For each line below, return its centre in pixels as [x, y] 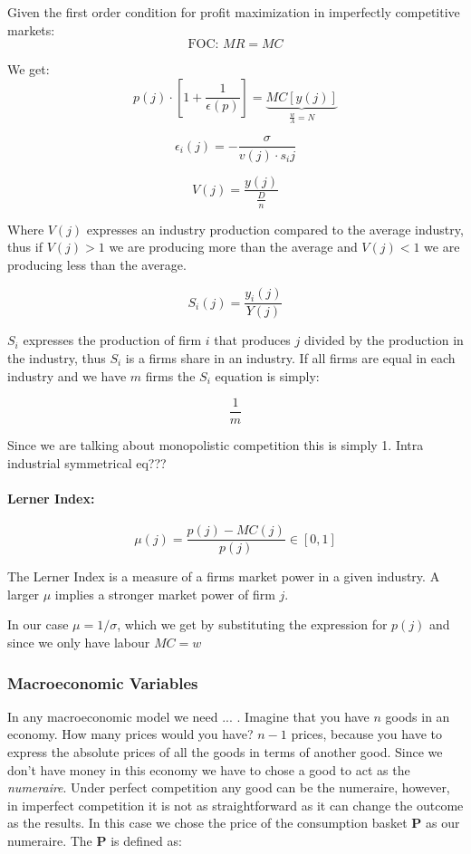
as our [442, 823]
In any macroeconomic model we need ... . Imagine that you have [188, 716]
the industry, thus [57, 357]
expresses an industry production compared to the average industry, [275, 229]
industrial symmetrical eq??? [87, 462]
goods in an [418, 716]
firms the [170, 375]
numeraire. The [50, 841]
